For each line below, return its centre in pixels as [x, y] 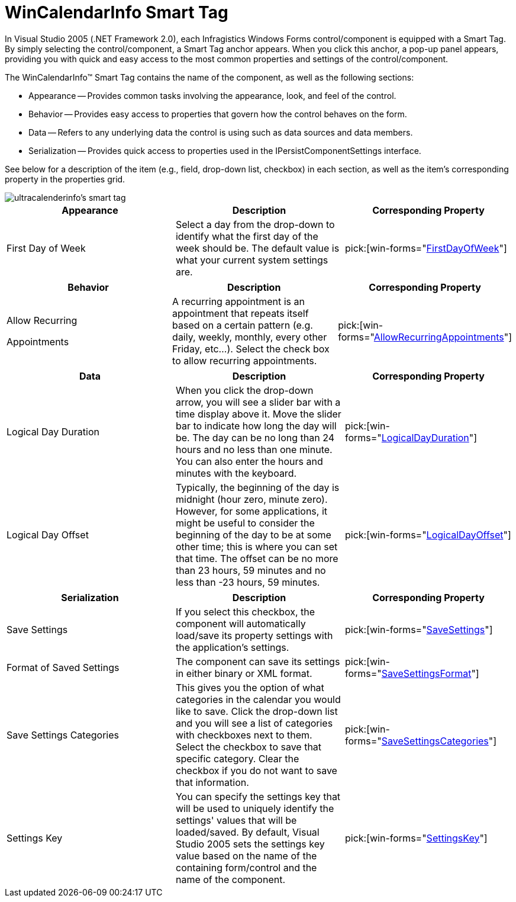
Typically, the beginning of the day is [257, 487]
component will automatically [241, 623]
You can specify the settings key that [258, 796]
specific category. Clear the [237, 758]
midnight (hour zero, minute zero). [251, 499]
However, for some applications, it [251, 511]
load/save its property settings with [254, 635]
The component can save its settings [258, 661]
